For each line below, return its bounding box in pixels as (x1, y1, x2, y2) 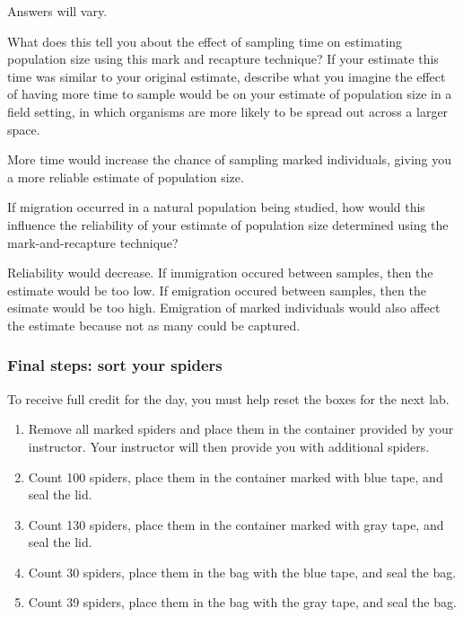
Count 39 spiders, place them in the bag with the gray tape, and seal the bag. (28, 593, 457, 612)
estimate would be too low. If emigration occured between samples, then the (7, 280, 426, 299)
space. (7, 119, 40, 138)
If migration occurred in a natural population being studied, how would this (7, 198, 425, 216)
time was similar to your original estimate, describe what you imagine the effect (7, 66, 446, 85)
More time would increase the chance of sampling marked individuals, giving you (7, 150, 452, 169)
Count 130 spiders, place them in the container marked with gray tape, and (28, 515, 444, 533)
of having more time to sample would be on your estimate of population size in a (7, 84, 452, 103)
